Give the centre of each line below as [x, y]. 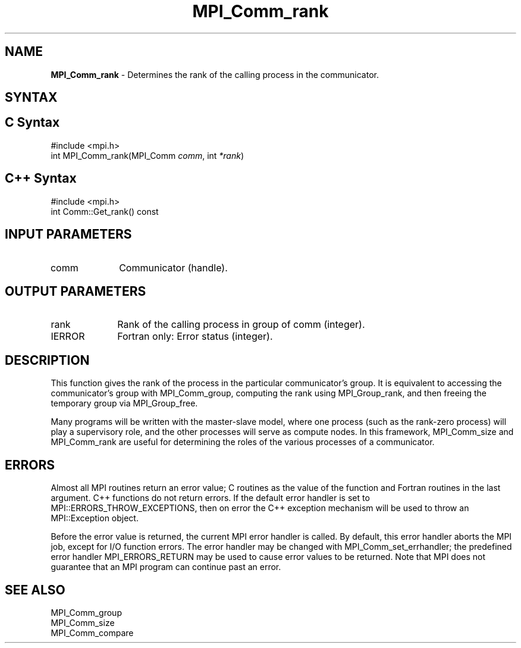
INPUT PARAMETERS [68, 234]
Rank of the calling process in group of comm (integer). [241, 325]
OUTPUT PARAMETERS [76, 291]
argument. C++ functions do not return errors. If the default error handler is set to [210, 498]
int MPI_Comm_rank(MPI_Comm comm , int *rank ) [147, 155]
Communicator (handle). [173, 267]
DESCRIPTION [47, 360]
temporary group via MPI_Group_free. [124, 403]
